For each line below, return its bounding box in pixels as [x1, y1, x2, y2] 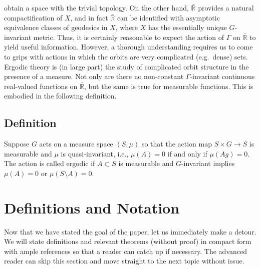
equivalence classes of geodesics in [4, 22, 108, 32]
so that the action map [141, 138, 212, 149]
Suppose [4, 138, 30, 149]
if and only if [167, 148, 207, 158]
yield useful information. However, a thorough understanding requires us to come [4, 41, 253, 52]
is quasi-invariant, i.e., [61, 148, 129, 158]
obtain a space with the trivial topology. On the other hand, [4, 2, 189, 12]
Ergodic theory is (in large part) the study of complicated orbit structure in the [4, 61, 249, 71]
